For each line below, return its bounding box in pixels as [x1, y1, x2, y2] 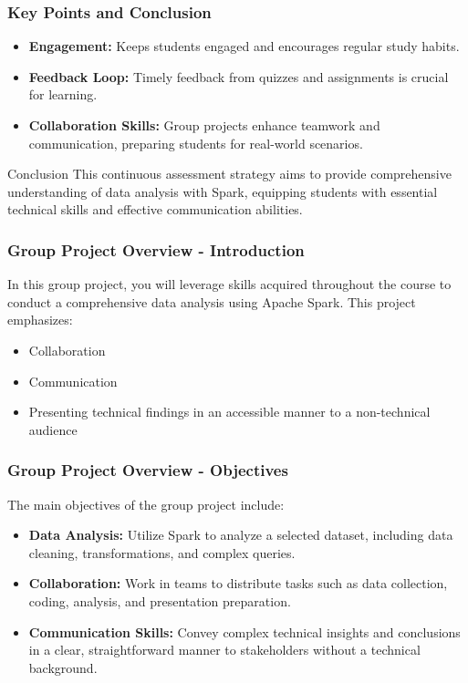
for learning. [28, 85, 98, 104]
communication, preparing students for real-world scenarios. [28, 133, 363, 152]
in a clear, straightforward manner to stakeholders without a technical [28, 640, 421, 659]
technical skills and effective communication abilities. [7, 200, 303, 219]
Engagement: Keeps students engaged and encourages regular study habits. [28, 36, 460, 56]
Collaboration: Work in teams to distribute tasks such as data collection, [28, 574, 448, 593]
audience [28, 419, 78, 439]
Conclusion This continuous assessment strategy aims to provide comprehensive [7, 164, 452, 183]
